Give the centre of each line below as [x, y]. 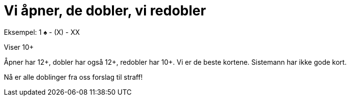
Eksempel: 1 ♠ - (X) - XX [42, 32]
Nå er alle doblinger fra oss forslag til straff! [73, 77]
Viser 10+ [19, 47]
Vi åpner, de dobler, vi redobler [105, 11]
